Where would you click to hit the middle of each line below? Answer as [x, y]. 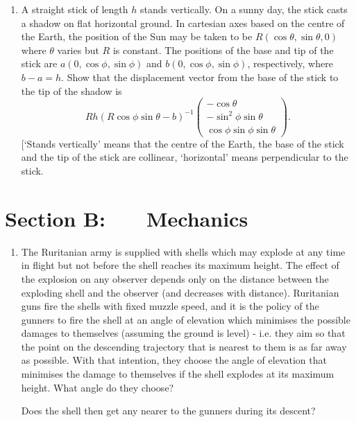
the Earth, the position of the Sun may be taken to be [137, 36]
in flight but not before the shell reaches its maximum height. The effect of [180, 265]
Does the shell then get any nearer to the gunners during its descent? [168, 411]
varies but [78, 50]
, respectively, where [290, 63]
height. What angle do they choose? [98, 387]
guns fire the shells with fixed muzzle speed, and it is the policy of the [170, 306]
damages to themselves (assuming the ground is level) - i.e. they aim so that [183, 333]
